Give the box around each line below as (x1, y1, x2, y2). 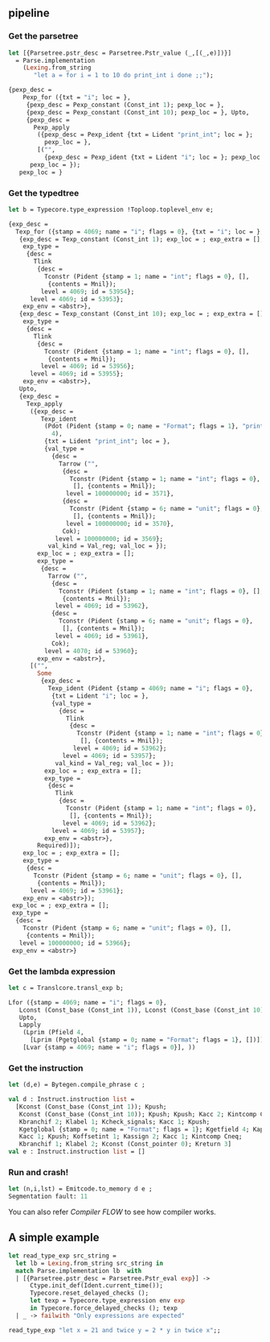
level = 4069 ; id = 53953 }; (29, 295, 125, 303)
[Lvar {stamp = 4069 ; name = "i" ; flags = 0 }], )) (22, 1043, 196, 1052)
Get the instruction (8, 1062, 84, 1074)
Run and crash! (8, 1167, 69, 1178)
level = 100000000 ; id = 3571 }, (65, 490, 174, 498)
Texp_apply (26, 400, 63, 408)
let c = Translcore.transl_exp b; (8, 984, 125, 992)
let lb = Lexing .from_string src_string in (15, 1259, 163, 1267)
